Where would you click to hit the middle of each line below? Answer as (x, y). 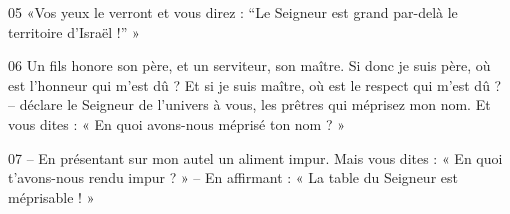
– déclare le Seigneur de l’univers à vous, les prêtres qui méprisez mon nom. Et (249, 104)
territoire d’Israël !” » (74, 31)
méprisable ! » (51, 196)
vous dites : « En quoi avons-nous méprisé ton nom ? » (176, 123)
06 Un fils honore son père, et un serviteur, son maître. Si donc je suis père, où (249, 65)
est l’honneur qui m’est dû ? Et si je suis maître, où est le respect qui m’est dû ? (255, 84)
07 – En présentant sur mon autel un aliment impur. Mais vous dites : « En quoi (255, 157)
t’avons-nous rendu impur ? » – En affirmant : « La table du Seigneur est (233, 177)
